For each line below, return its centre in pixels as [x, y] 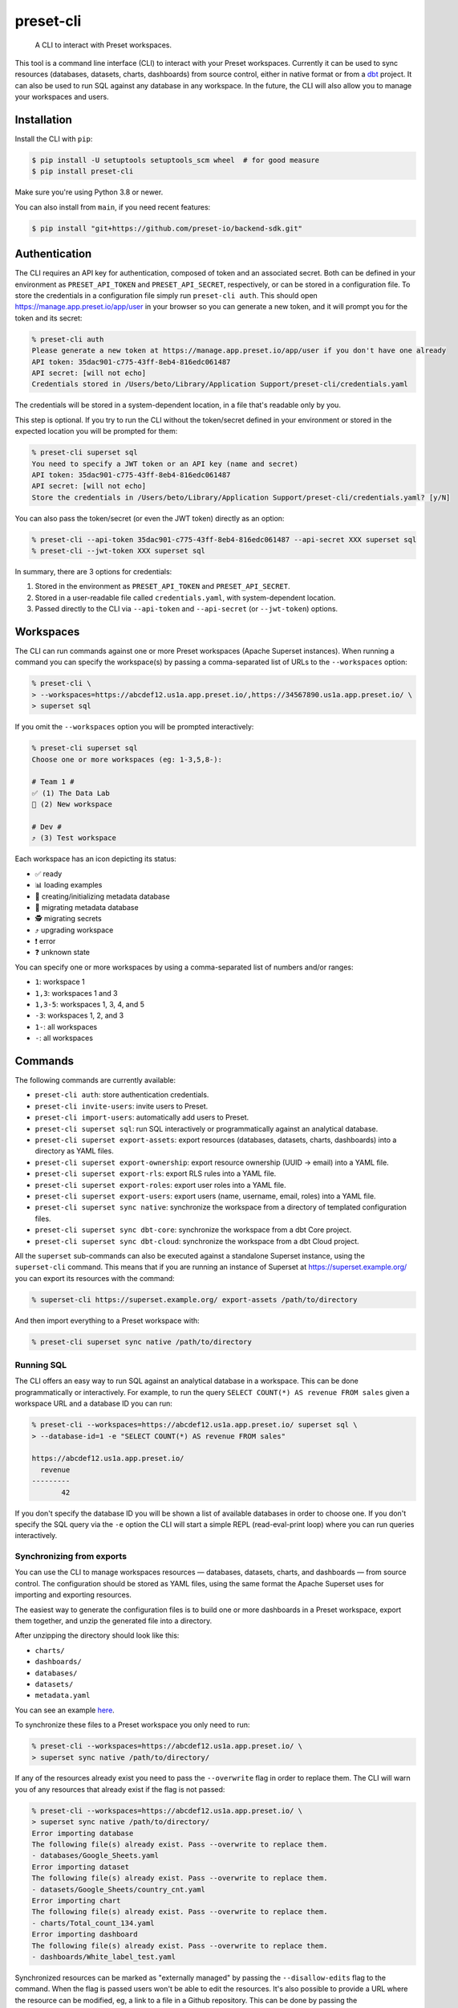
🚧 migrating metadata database [87, 907]
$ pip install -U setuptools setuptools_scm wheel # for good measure [176, 160]
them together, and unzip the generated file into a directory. [113, 1621]
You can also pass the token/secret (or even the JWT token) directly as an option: [150, 518]
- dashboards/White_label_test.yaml [104, 1957]
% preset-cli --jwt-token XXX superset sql [119, 551]
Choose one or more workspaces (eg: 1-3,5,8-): [127, 759]
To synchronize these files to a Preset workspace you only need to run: [132, 1725]
